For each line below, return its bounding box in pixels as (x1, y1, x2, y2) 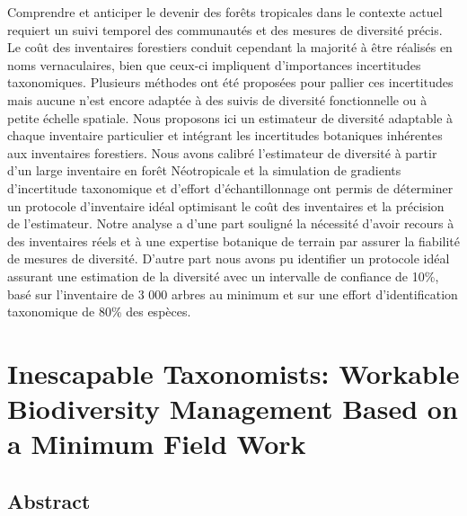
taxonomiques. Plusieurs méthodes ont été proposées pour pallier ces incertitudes (7, 73, 454, 92)
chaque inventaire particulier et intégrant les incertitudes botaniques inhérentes (7, 126, 443, 145)
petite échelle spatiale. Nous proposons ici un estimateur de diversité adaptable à (7, 108, 454, 127)
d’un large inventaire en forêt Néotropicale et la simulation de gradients (7, 161, 401, 180)
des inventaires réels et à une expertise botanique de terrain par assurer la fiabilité (7, 231, 460, 250)
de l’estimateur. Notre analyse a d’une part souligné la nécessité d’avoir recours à (7, 214, 454, 233)
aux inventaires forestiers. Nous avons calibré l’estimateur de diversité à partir (7, 143, 437, 162)
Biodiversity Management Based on (7, 390, 458, 427)
